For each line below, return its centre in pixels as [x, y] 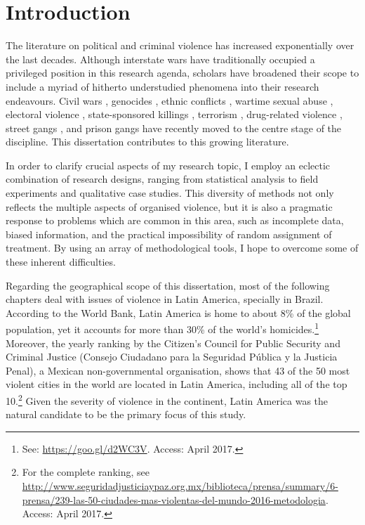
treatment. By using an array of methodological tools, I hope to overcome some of [182, 248]
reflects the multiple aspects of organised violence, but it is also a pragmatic [169, 206]
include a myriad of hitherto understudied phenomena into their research [162, 86]
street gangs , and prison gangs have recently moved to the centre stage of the [174, 128]
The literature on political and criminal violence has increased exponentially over [180, 45]
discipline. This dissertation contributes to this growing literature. [147, 142]
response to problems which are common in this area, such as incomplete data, [175, 220]
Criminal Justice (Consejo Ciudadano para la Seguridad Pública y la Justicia [172, 357]
